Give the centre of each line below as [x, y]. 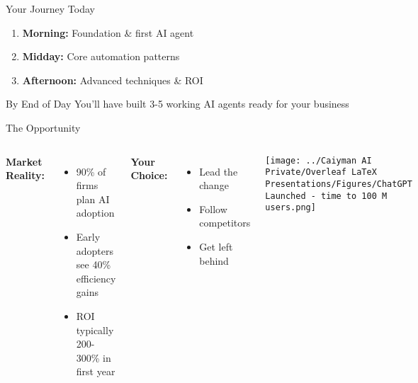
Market [24, 161]
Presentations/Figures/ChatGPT [339, 184]
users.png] [290, 208]
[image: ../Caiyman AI [318, 160]
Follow [213, 208]
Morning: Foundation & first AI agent [108, 32]
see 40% [94, 264]
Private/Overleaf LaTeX [321, 172]
